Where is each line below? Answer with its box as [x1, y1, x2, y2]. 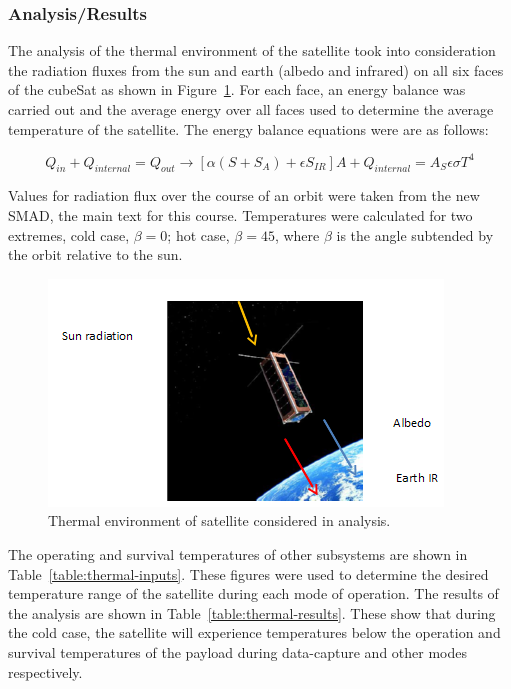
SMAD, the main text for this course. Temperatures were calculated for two [8, 205, 473, 226]
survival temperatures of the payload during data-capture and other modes [8, 642, 468, 663]
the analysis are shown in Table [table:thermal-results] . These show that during [8, 602, 496, 623]
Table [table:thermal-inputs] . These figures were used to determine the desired [8, 563, 489, 584]
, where [274, 224, 320, 245]
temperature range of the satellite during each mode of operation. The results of [8, 583, 499, 604]
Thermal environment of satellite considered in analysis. [48, 510, 391, 531]
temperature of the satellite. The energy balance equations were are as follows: [8, 118, 489, 139]
